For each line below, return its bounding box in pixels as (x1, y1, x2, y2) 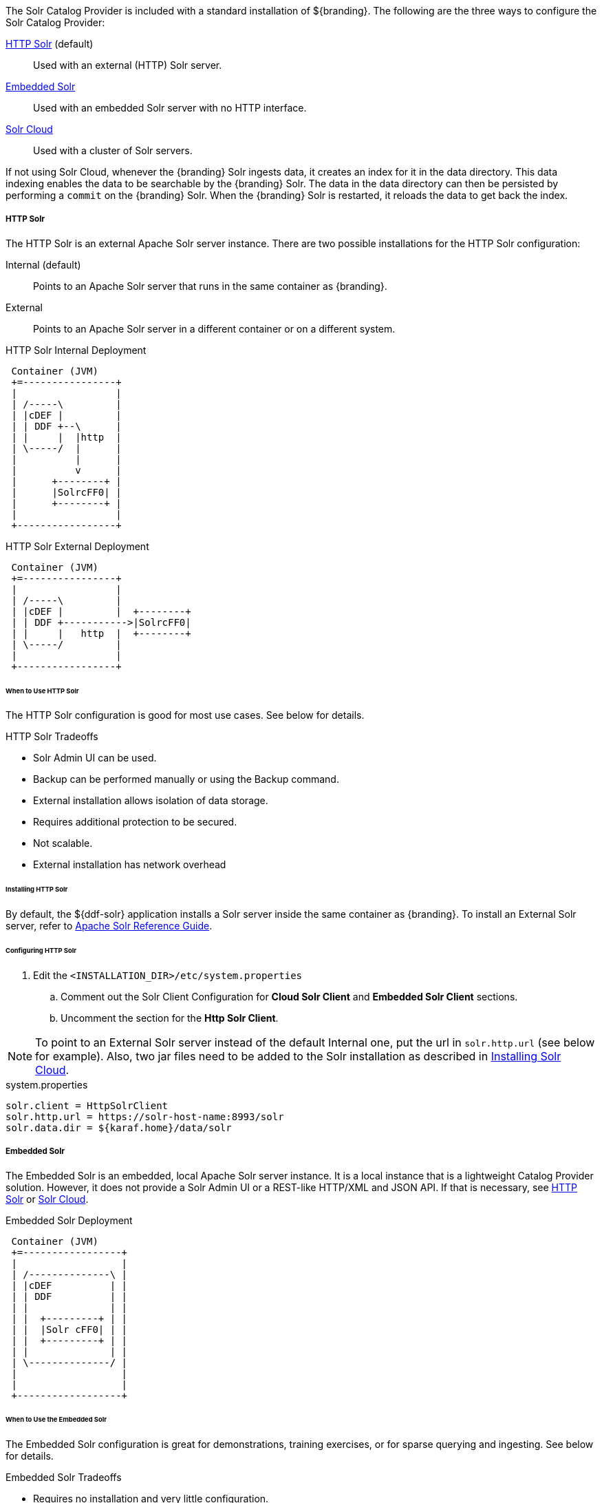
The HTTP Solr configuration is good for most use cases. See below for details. (6, 709, 365, 722)
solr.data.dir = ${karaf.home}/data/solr (6, 1122, 232, 1133)
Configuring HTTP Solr (6, 947, 77, 954)
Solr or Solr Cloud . (6, 1192, 89, 1205)
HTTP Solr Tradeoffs (6, 731, 98, 743)
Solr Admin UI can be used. (33, 752, 157, 764)
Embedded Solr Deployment (6, 1214, 133, 1226)
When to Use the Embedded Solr (6, 1416, 107, 1424)
